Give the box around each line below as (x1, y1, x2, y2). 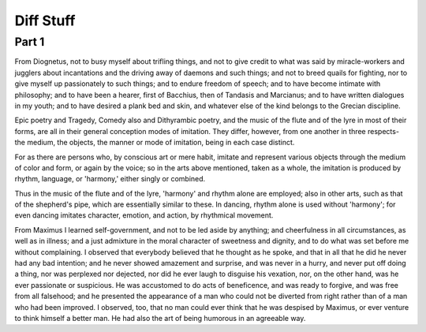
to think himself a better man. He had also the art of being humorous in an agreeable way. (14, 313, 306, 323)
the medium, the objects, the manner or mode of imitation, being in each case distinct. (14, 138, 295, 147)
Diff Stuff (14, 12, 76, 29)
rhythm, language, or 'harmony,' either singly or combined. (14, 174, 206, 184)
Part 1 (14, 35, 45, 49)
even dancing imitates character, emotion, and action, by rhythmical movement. (14, 211, 274, 220)
